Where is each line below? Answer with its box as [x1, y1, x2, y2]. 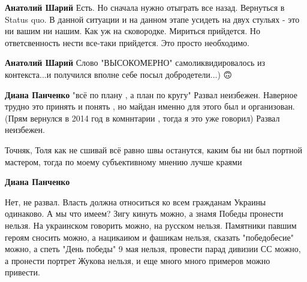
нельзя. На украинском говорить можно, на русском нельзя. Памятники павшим [5, 219, 297, 231]
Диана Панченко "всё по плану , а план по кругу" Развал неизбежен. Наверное [5, 88, 297, 101]
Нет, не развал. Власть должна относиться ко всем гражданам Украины [5, 195, 266, 208]
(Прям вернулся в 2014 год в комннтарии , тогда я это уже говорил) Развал [5, 111, 280, 124]
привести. [5, 266, 40, 278]
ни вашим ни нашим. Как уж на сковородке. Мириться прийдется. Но [5, 25, 260, 37]
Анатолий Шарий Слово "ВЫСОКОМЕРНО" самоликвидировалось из [5, 56, 266, 69]
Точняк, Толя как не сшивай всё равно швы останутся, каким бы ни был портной [5, 143, 302, 156]
